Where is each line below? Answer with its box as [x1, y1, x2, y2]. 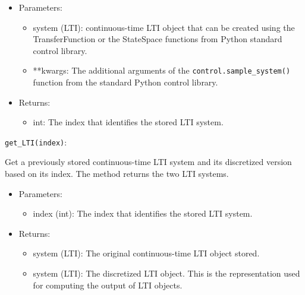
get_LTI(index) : [5, 135, 67, 148]
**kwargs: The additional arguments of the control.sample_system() [33, 64, 291, 77]
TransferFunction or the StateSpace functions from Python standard [33, 33, 282, 45]
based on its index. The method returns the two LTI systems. [5, 167, 229, 180]
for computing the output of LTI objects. [33, 278, 183, 291]
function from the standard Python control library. [33, 76, 218, 88]
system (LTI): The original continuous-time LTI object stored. [33, 247, 260, 259]
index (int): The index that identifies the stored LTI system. [33, 207, 253, 220]
